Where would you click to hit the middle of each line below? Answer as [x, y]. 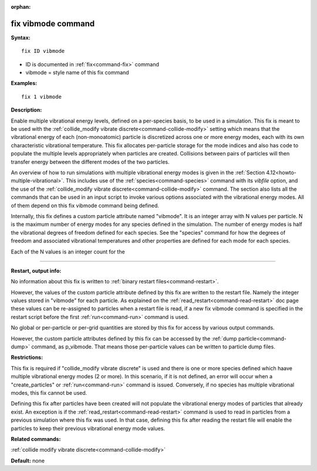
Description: [26, 110]
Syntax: [21, 38]
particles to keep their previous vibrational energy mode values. [88, 428]
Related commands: [36, 439]
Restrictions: [27, 357]
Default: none [28, 460]
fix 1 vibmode [41, 96]
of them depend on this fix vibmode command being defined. [85, 205]
